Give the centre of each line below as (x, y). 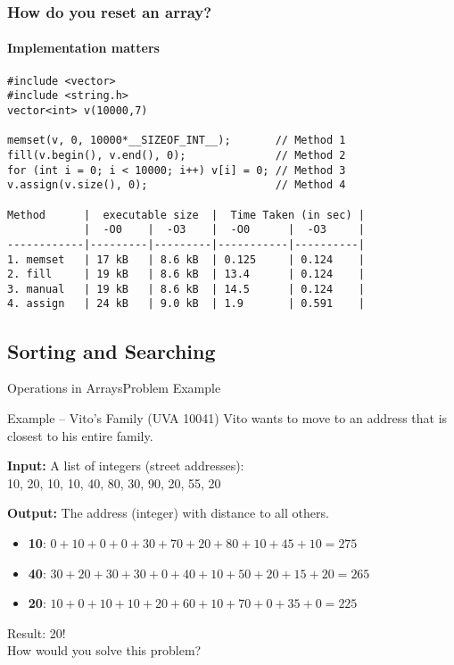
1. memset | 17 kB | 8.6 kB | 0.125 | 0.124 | (186, 259)
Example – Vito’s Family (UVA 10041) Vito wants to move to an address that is (227, 417)
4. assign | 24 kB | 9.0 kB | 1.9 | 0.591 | (186, 304)
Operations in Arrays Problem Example (114, 388)
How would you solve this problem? (104, 650)
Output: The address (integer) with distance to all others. (168, 513)
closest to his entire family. (80, 435)
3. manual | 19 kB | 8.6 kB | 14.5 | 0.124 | (186, 289)
